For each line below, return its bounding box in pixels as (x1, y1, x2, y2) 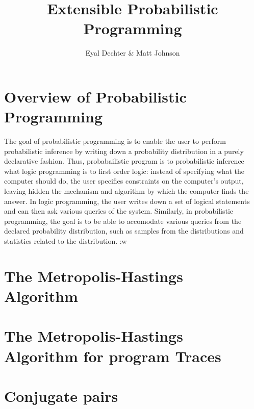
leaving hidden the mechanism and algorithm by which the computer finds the (4, 186, 249, 196)
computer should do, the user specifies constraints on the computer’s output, (4, 175, 244, 186)
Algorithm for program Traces (4, 345, 221, 366)
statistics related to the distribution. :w (4, 235, 127, 246)
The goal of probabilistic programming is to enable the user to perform (4, 136, 226, 146)
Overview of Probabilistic (4, 86, 187, 107)
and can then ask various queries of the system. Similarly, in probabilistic (4, 206, 234, 216)
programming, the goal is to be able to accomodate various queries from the (4, 215, 242, 226)
